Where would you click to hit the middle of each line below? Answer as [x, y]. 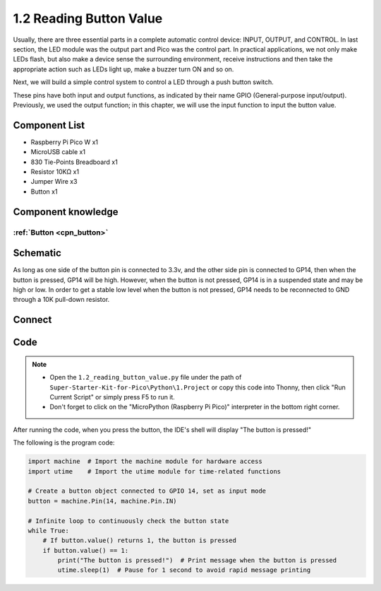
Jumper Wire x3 [54, 182]
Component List [49, 125]
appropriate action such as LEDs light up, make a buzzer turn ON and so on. [123, 69]
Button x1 [44, 192]
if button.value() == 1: [86, 550]
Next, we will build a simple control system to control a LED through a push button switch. [144, 82]
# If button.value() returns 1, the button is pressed [139, 540]
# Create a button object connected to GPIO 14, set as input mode [147, 491]
